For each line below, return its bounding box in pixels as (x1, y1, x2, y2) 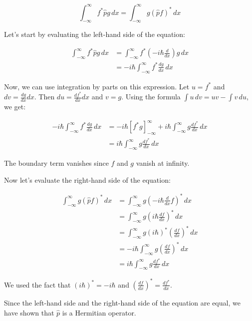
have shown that (4, 307, 54, 318)
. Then (34, 91, 55, 102)
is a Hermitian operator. (62, 307, 136, 318)
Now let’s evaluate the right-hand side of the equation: (4, 174, 171, 185)
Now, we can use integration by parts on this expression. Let (4, 81, 190, 91)
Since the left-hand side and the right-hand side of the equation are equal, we (4, 297, 241, 308)
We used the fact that (4, 279, 71, 290)
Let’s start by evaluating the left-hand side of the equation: (4, 29, 185, 39)
